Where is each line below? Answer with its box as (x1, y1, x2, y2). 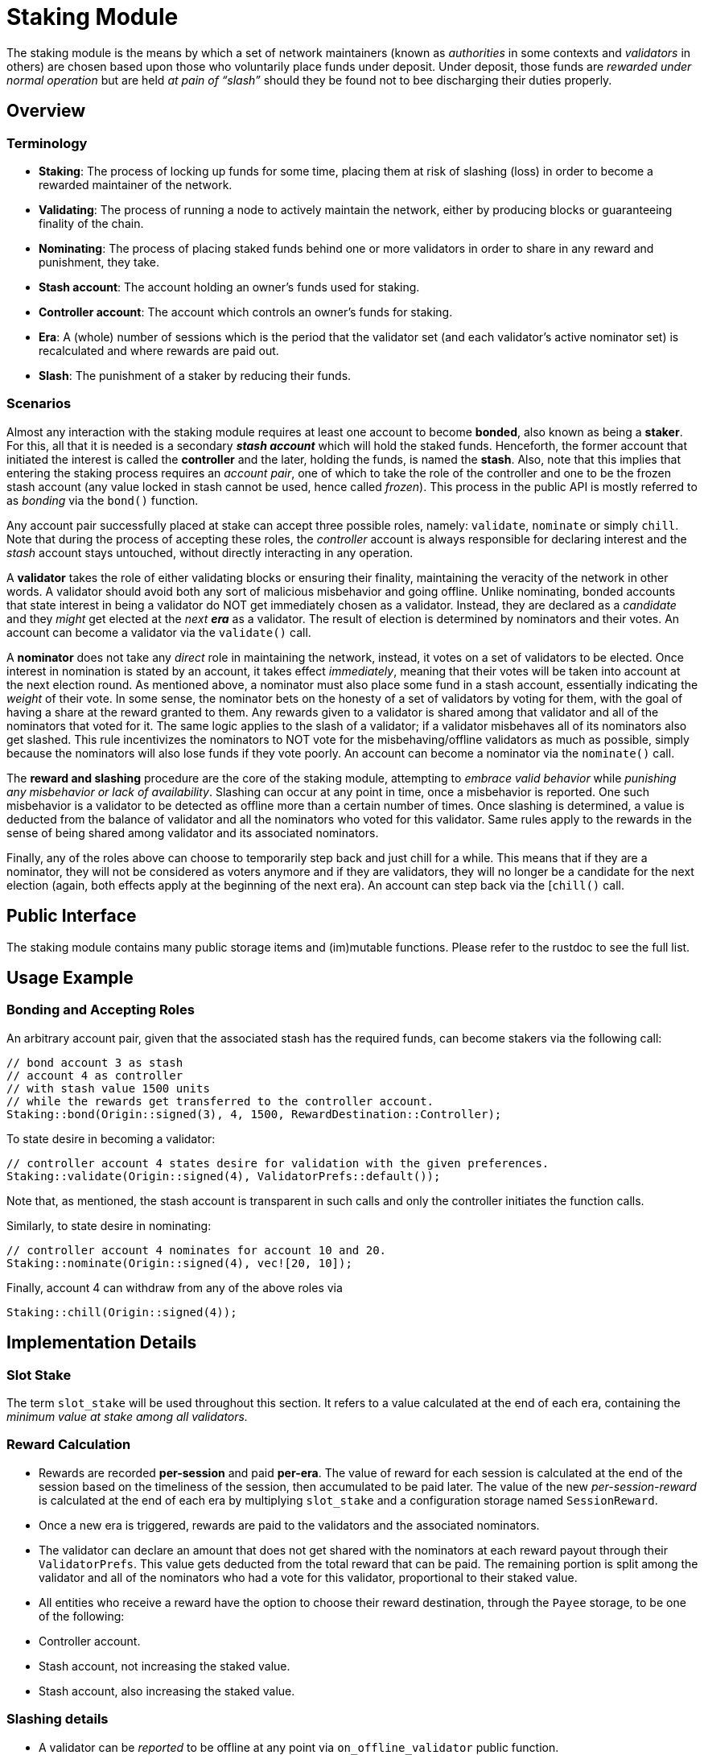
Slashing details (6, 1711, 109, 1728)
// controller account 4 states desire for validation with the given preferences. (6, 1156, 550, 1170)
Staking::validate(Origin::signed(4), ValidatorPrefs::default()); (6, 1169, 441, 1183)
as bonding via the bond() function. (6, 493, 199, 507)
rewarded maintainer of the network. (39, 177, 233, 192)
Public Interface (6, 906, 137, 927)
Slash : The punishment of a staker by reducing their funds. (39, 368, 352, 382)
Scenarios (6, 395, 72, 412)
